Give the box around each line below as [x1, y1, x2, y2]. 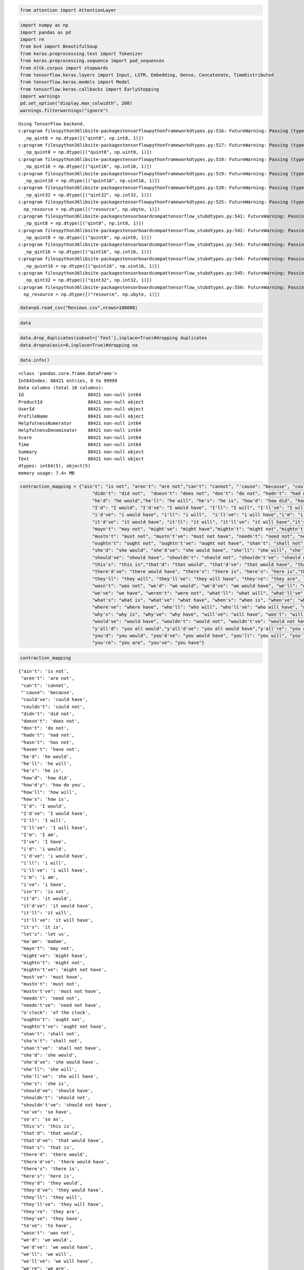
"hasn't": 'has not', [21, 739, 75, 745]
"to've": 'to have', [21, 1223, 72, 1229]
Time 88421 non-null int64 [18, 442, 141, 448]
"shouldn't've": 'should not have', [21, 1102, 112, 1107]
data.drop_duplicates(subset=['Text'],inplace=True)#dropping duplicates [20, 335, 207, 341]
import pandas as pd [20, 29, 71, 35]
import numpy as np [20, 22, 68, 28]
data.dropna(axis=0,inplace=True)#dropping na [20, 342, 138, 348]
